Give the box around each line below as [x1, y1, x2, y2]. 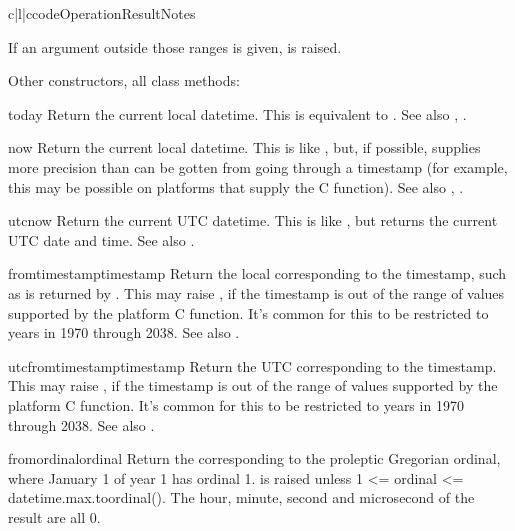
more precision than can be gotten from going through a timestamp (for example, [8, 156, 508, 177]
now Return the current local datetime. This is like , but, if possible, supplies [8, 137, 481, 158]
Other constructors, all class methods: [8, 70, 240, 91]
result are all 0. [8, 506, 101, 527]
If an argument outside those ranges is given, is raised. [8, 36, 342, 57]
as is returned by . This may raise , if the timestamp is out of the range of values [8, 282, 505, 303]
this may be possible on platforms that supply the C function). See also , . [8, 176, 464, 197]
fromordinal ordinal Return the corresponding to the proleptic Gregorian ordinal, [8, 448, 501, 469]
